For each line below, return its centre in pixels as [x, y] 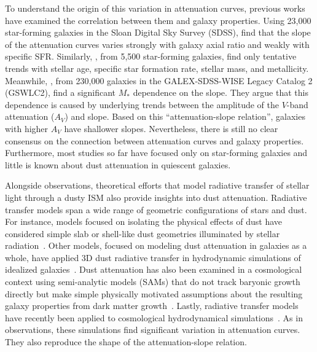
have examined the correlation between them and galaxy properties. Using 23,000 [158, 20]
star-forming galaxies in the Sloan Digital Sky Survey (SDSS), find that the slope [158, 32]
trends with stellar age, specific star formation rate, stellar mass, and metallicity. [157, 68]
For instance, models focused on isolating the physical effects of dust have [144, 221]
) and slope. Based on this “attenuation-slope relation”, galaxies [185, 116]
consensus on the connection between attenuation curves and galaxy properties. [155, 140]
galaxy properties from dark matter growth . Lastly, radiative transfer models [152, 306]
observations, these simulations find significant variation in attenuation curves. [153, 330]
